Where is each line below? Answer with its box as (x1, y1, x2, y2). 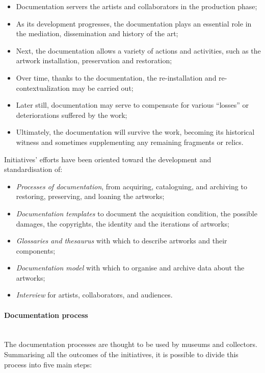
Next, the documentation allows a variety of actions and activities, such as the (16, 45, 261, 56)
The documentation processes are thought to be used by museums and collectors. (4, 339, 257, 350)
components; (16, 245, 56, 256)
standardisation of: (4, 164, 63, 175)
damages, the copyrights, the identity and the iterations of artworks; (16, 218, 229, 229)
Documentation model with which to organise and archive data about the (16, 262, 245, 273)
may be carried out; (72, 82, 134, 93)
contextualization (16, 82, 70, 93)
